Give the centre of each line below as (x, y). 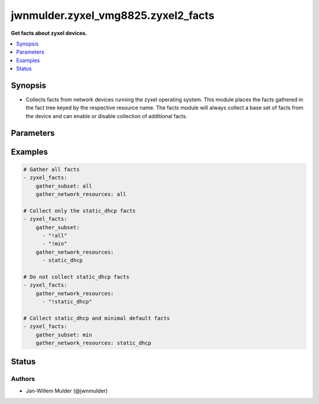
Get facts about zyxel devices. (49, 33)
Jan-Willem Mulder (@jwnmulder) (67, 390)
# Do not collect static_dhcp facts (77, 277)
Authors (23, 379)
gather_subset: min (64, 335)
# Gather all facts (51, 169)
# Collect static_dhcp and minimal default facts (97, 318)
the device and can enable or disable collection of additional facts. (107, 116)
